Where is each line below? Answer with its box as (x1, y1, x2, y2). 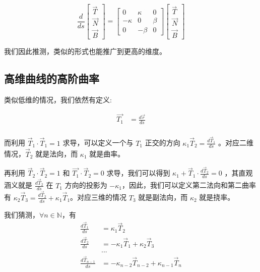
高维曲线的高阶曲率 (4, 70, 99, 86)
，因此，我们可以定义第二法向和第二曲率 (122, 180, 256, 190)
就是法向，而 (35, 148, 78, 159)
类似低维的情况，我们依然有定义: (4, 94, 112, 104)
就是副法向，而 (138, 192, 188, 202)
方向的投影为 (64, 180, 107, 190)
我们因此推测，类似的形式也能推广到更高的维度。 (4, 45, 166, 56)
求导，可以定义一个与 (62, 137, 134, 148)
